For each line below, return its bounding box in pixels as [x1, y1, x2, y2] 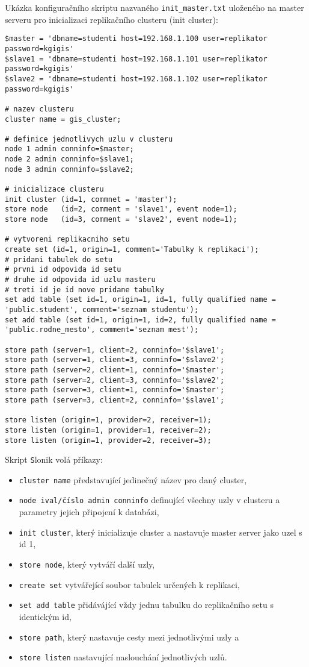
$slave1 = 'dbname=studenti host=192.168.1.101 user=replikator [5, 54, 268, 63]
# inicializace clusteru [5, 185, 104, 194]
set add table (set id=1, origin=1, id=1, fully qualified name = [5, 295, 277, 304]
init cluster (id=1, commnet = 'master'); [5, 195, 177, 204]
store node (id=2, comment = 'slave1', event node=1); [5, 205, 237, 214]
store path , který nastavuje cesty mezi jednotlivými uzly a [19, 630, 239, 643]
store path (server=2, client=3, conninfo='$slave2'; [5, 375, 225, 384]
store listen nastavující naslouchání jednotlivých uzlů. [19, 651, 227, 663]
